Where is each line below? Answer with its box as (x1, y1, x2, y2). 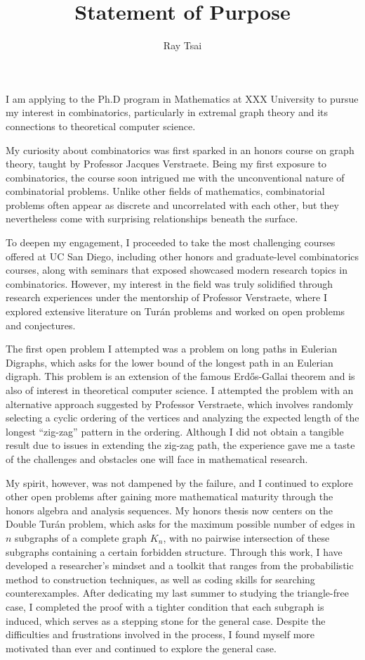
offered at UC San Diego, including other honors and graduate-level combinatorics (6, 248, 359, 263)
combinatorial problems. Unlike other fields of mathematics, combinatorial (6, 184, 325, 198)
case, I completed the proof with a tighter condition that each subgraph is (6, 599, 324, 614)
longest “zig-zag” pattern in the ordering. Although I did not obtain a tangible (6, 424, 344, 438)
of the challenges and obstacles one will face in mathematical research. (6, 451, 308, 466)
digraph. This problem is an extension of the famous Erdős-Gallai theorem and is (6, 369, 355, 383)
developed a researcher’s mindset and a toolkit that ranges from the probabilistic (6, 558, 354, 573)
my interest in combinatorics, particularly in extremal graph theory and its (6, 105, 328, 120)
